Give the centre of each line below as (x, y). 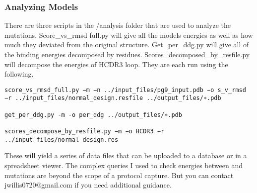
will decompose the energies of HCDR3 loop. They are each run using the (116, 64)
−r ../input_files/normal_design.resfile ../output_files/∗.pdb (113, 98)
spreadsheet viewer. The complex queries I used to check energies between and (124, 165)
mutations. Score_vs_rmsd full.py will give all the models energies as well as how (129, 35)
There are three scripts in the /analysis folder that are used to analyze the (118, 25)
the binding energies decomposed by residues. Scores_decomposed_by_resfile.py (127, 54)
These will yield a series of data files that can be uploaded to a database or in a (126, 155)
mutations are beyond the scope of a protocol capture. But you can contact (119, 175)
